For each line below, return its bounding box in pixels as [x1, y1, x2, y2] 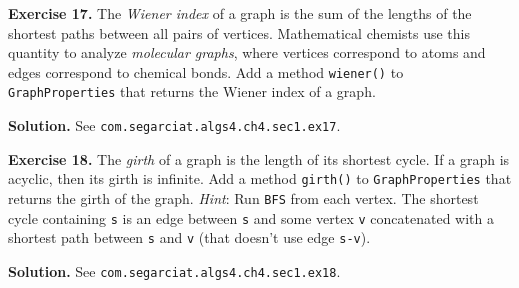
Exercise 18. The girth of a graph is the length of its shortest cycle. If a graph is [8, 148, 510, 169]
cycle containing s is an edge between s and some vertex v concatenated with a [8, 207, 494, 228]
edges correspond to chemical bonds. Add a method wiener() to [8, 61, 404, 82]
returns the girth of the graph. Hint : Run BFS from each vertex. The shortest [8, 188, 479, 208]
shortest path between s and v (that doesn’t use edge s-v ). [8, 227, 371, 248]
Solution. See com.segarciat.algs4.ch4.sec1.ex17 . [8, 115, 341, 136]
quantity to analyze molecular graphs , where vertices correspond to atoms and [8, 42, 486, 63]
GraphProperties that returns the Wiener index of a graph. [8, 81, 376, 102]
